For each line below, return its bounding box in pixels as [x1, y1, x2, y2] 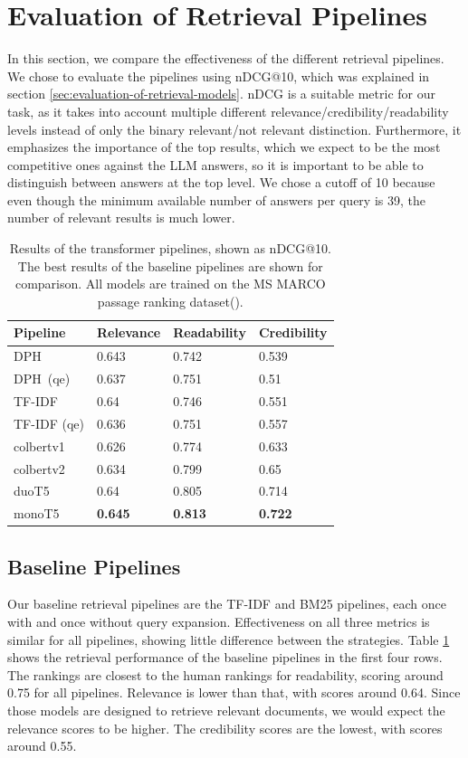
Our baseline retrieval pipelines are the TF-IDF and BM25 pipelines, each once [7, 594, 446, 613]
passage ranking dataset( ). [97, 291, 244, 310]
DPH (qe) [14, 369, 71, 388]
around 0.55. [7, 736, 77, 755]
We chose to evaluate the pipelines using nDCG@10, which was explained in [7, 66, 430, 85]
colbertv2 [14, 459, 65, 478]
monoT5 [14, 504, 60, 523]
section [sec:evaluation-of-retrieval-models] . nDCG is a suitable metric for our [7, 84, 435, 103]
